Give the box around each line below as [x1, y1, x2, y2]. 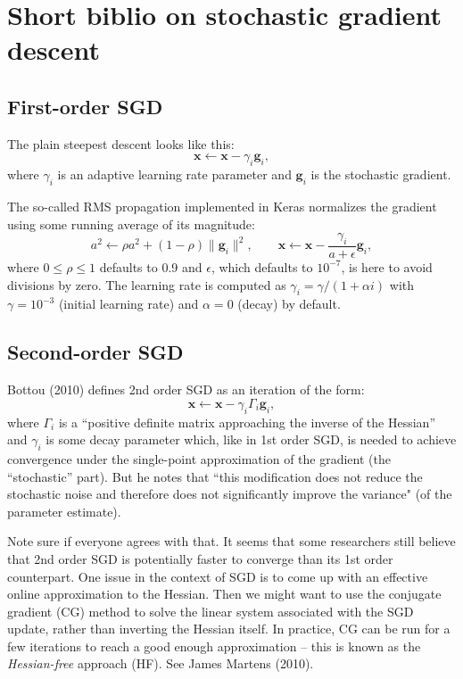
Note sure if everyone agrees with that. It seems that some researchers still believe [7, 532, 456, 551]
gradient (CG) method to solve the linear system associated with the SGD [7, 601, 414, 620]
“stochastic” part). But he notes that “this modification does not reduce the [7, 467, 423, 485]
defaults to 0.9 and [99, 257, 203, 276]
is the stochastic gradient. [310, 165, 451, 184]
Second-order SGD [7, 338, 184, 366]
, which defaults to [211, 257, 313, 276]
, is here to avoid [341, 257, 433, 276]
